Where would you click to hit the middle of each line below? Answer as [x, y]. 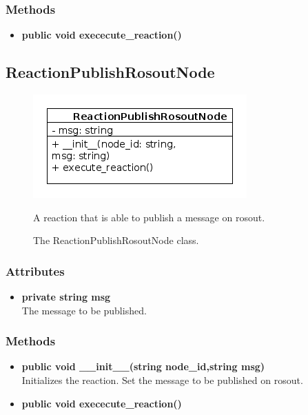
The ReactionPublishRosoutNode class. [116, 240]
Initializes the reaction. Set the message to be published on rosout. [162, 380]
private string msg [66, 297]
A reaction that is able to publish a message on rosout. [149, 217]
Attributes [35, 271]
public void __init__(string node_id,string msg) [143, 366]
